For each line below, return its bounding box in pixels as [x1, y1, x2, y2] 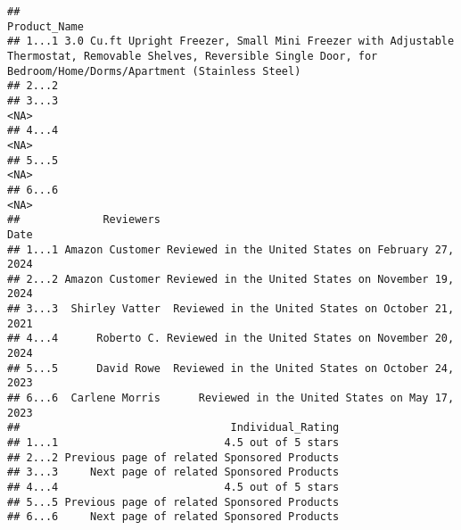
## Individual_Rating [7, 421, 340, 435]
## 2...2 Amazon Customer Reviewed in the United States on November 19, [7, 272, 455, 286]
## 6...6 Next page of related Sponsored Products [7, 510, 340, 524]
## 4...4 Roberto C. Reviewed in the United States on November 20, [7, 332, 455, 345]
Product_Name [7, 20, 84, 33]
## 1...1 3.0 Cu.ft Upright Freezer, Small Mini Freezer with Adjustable [7, 35, 455, 48]
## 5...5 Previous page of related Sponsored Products [7, 495, 340, 509]
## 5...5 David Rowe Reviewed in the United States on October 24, [7, 361, 455, 375]
